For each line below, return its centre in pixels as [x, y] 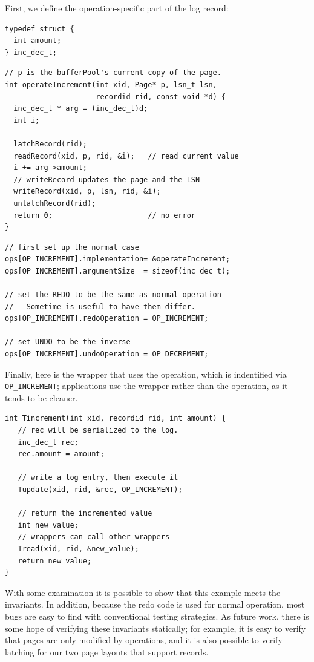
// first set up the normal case [72, 247]
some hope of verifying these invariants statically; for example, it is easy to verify [155, 628]
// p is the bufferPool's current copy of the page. [113, 73]
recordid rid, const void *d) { [161, 97]
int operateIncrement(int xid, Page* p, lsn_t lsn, [111, 84]
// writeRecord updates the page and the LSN [107, 179]
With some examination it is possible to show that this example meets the [143, 592]
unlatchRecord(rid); [55, 203]
